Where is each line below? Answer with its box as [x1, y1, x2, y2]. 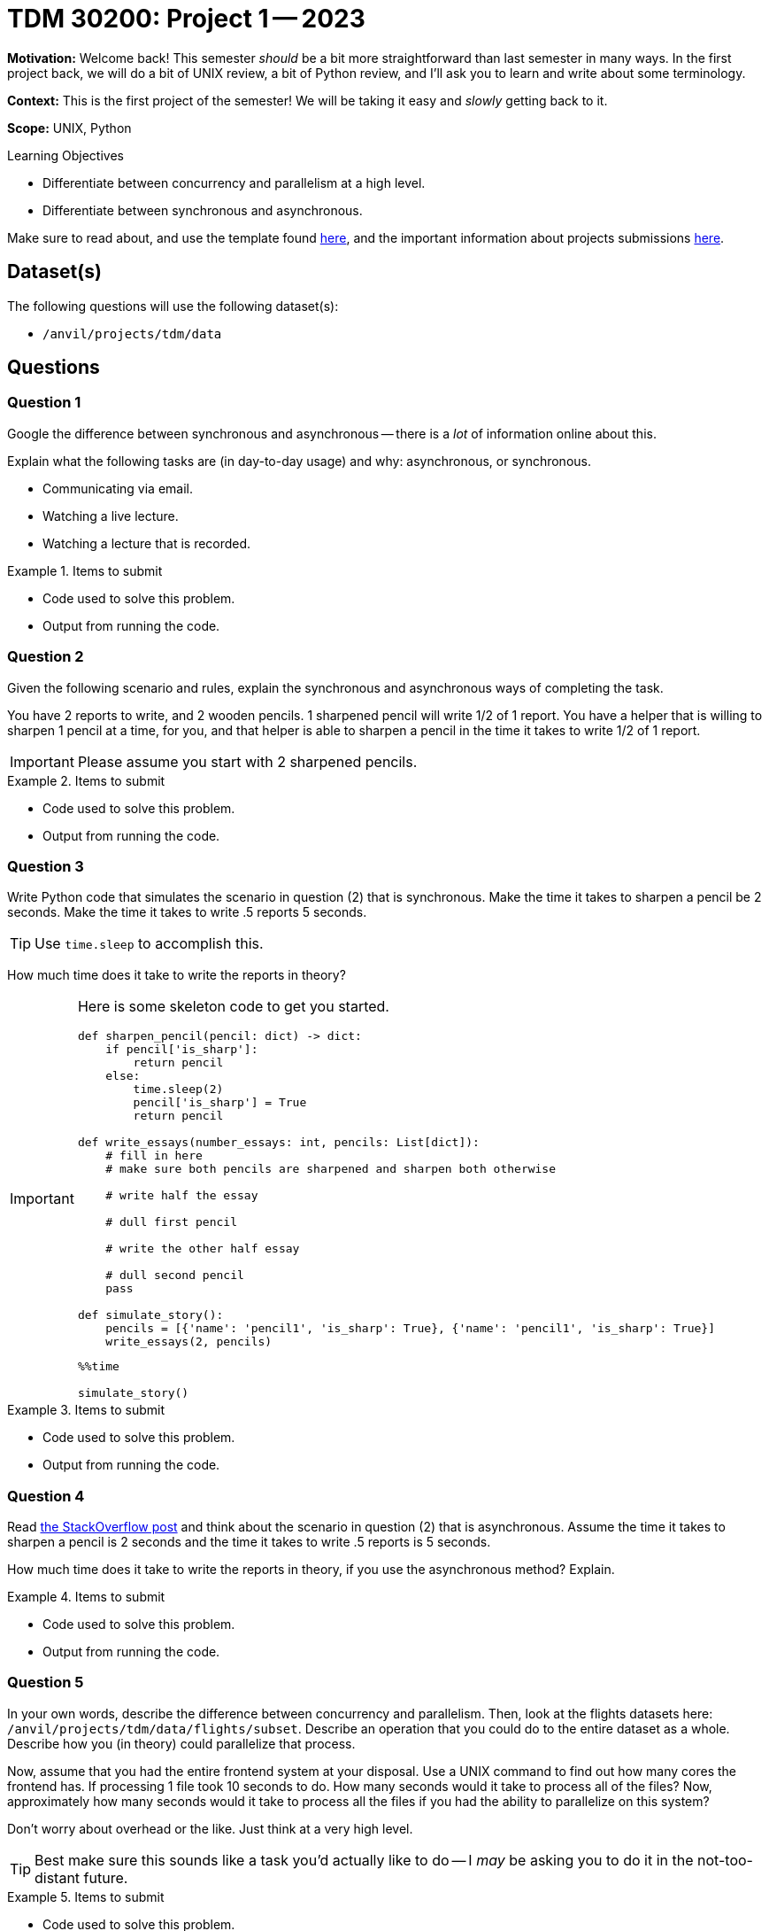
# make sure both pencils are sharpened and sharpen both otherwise [105, 1162, 557, 1176]
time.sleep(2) [133, 1082, 224, 1097]
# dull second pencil [105, 1268, 244, 1283]
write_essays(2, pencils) [105, 1335, 273, 1349]
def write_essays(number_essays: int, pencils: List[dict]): [77, 1136, 480, 1150]
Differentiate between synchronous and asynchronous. [42, 202, 363, 218]
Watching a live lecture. [42, 508, 179, 523]
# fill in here [105, 1149, 203, 1163]
